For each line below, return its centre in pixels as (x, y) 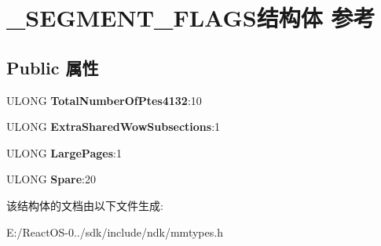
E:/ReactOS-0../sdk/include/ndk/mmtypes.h (115, 232)
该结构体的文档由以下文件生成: (85, 205)
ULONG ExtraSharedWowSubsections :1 (114, 127)
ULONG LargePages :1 (64, 152)
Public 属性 (53, 67)
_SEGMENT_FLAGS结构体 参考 (191, 18)
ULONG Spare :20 (51, 179)
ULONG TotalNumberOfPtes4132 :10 (104, 100)
